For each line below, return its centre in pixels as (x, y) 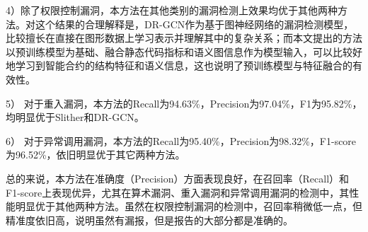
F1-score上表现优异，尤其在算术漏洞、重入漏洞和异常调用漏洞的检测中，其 (178, 192)
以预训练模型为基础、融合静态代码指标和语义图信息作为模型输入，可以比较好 (184, 51)
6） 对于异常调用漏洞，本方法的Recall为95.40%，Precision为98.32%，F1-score (181, 140)
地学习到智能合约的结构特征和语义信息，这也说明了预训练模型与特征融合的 (179, 65)
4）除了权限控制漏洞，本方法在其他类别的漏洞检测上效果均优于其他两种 (172, 10)
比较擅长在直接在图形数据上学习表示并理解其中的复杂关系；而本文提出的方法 (184, 38)
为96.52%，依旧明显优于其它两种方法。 (96, 155)
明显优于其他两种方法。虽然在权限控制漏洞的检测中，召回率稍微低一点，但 (189, 206)
